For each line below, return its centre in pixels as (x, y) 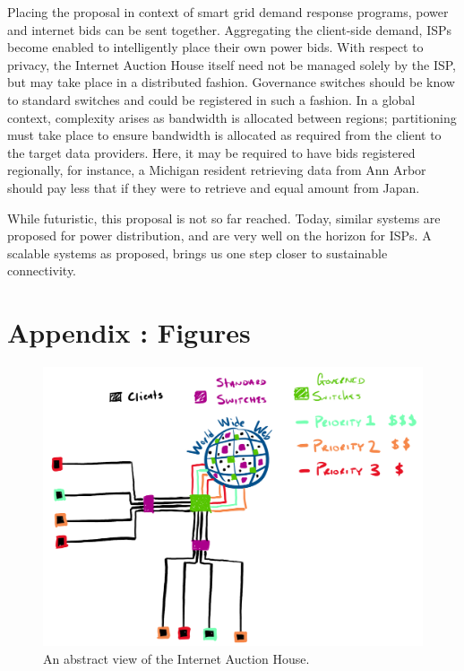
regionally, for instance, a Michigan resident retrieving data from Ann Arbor (217, 170)
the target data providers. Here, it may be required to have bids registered (211, 152)
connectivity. (42, 270)
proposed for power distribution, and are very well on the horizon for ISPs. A (219, 235)
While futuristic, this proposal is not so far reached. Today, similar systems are (224, 218)
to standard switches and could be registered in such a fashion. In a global (211, 99)
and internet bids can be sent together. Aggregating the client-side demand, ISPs (230, 29)
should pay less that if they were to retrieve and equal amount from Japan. (214, 187)
